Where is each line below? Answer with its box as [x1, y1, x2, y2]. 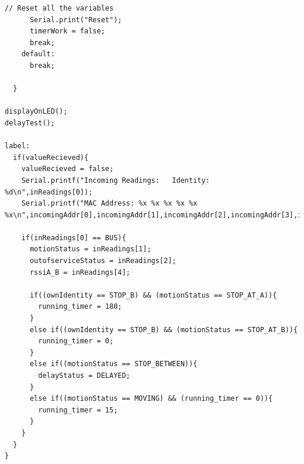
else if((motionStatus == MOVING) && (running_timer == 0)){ [29, 394, 273, 403]
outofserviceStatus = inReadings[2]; [29, 257, 177, 265]
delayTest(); [5, 118, 55, 127]
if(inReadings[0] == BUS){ [21, 233, 126, 242]
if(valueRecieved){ [13, 153, 89, 162]
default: [21, 50, 55, 59]
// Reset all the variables [5, 4, 114, 12]
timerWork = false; [29, 27, 105, 36]
